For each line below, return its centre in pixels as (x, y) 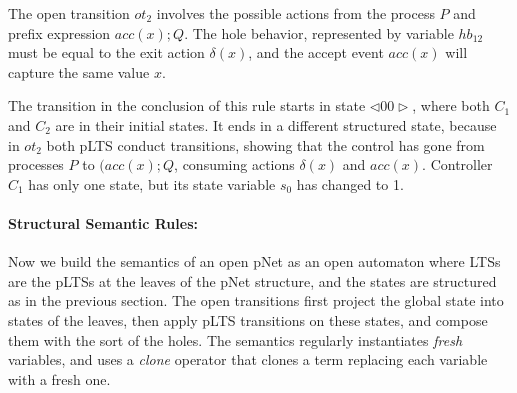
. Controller (457, 164)
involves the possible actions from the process (295, 13)
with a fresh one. (59, 378)
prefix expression (59, 32)
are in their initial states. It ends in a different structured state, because (276, 124)
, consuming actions (234, 164)
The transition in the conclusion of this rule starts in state (187, 105)
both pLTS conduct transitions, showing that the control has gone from (265, 144)
